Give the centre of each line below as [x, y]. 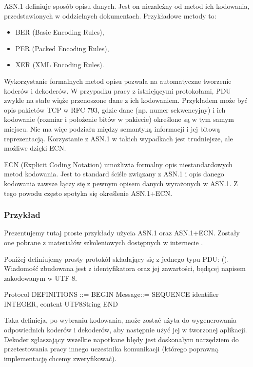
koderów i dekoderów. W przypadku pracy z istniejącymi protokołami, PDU [117, 90]
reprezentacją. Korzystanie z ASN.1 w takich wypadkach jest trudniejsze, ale [118, 138]
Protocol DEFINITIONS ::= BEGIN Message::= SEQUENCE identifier [111, 294]
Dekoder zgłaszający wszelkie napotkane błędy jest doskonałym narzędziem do [121, 339]
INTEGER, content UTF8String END [61, 303]
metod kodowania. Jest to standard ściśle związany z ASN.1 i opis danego [114, 174]
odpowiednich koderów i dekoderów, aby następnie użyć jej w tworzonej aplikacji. [126, 330]
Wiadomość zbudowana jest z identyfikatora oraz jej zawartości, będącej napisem [125, 268]
